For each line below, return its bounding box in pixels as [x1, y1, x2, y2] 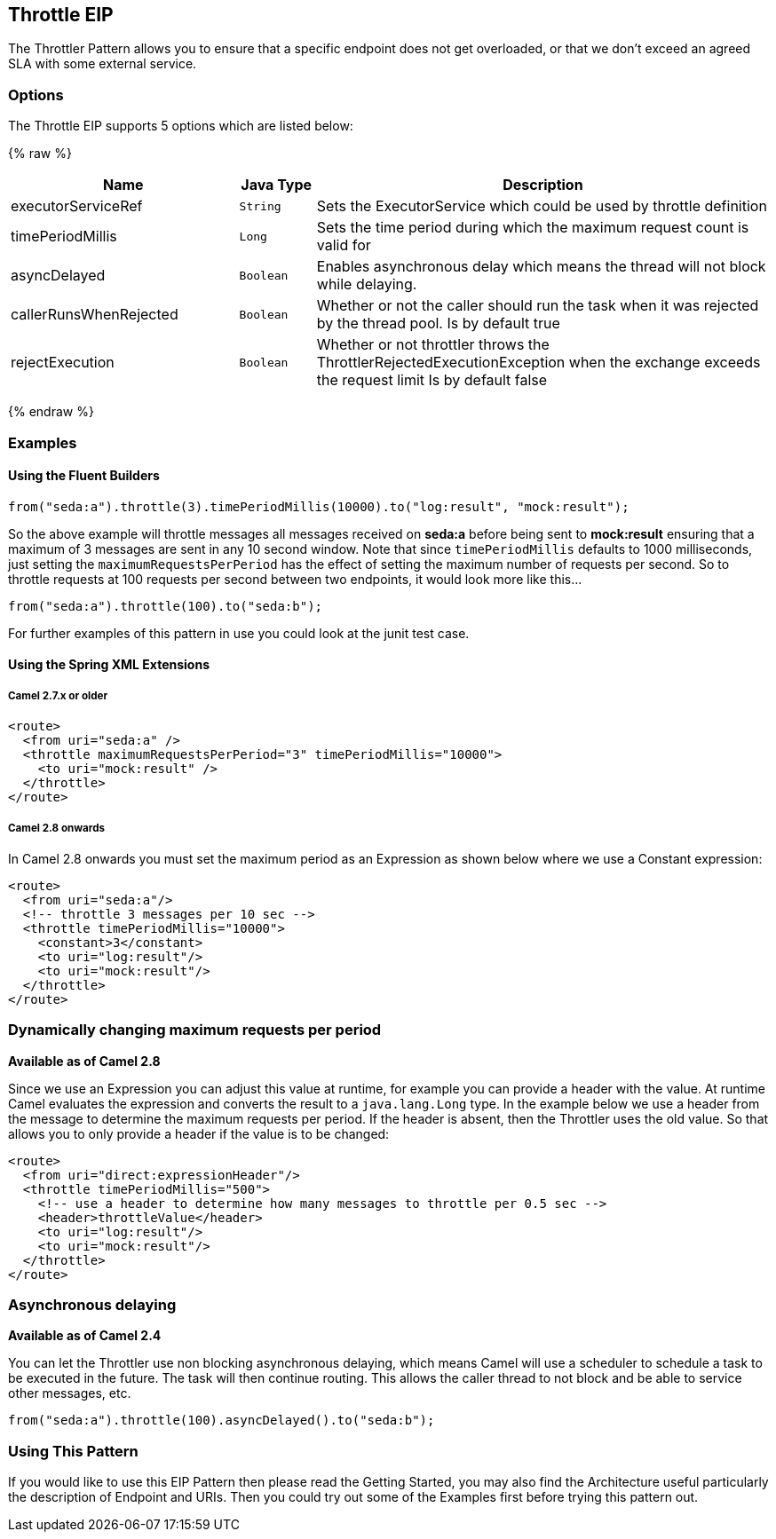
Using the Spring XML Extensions [8, 657, 210, 673]
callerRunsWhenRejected [11, 305, 178, 324]
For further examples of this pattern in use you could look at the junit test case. [8, 625, 470, 641]
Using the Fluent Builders [8, 468, 160, 484]
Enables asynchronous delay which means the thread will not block [316, 257, 766, 276]
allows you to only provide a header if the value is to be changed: [8, 1125, 390, 1141]
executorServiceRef [11, 197, 143, 216]
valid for [316, 236, 371, 255]
